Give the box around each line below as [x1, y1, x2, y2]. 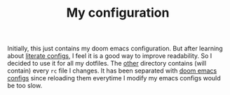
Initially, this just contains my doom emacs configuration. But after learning [7, 44, 223, 53]
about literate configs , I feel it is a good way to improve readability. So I [7, 52, 212, 60]
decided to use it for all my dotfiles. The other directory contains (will [7, 59, 207, 68]
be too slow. [7, 82, 43, 90]
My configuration [66, 5, 170, 21]
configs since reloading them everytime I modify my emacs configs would [7, 74, 221, 82]
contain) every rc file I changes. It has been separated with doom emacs [7, 66, 217, 75]
